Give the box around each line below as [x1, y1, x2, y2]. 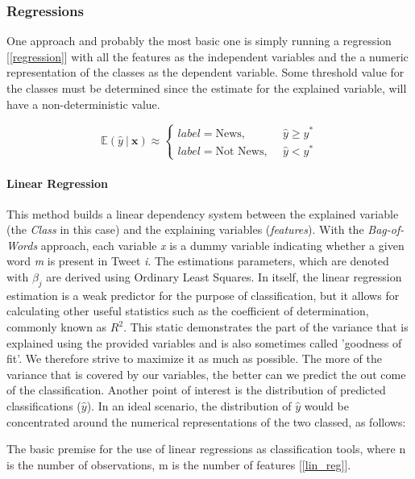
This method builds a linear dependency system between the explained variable [6, 205, 399, 222]
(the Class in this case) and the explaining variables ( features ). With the [6, 221, 364, 238]
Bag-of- [367, 221, 405, 238]
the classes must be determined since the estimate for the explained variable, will [6, 80, 407, 96]
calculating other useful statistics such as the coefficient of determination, [6, 302, 369, 319]
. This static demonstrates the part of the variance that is [123, 319, 409, 335]
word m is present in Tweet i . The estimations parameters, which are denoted [6, 252, 389, 269]
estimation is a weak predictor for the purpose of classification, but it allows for [6, 286, 400, 303]
